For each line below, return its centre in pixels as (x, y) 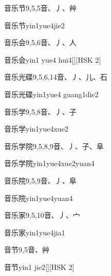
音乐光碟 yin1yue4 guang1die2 (51, 94)
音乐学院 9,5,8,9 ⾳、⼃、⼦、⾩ (54, 146)
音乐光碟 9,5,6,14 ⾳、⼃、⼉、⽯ (56, 77)
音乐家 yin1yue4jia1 (35, 232)
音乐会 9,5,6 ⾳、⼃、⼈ (40, 42)
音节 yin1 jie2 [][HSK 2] (39, 266)
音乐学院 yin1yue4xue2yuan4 (49, 163)
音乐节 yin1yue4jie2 (34, 25)
